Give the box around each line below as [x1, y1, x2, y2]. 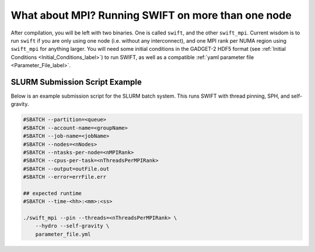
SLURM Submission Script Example [10, 77, 142, 87]
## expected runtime [23, 190, 82, 196]
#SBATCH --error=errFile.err [23, 174, 107, 181]
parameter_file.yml [35, 231, 92, 237]
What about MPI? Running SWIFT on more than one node [10, 9, 292, 22]
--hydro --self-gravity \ [35, 223, 110, 229]
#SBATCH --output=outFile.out [23, 165, 110, 172]
